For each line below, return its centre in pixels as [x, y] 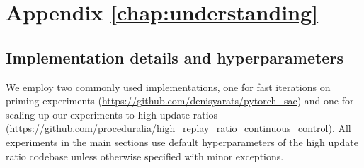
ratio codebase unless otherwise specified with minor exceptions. [145, 156]
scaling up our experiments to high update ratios [112, 114]
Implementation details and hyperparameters [175, 57]
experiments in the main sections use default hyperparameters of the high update [182, 142]
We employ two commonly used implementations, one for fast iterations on [168, 86]
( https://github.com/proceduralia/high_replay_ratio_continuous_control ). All [178, 128]
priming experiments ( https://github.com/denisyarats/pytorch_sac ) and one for [180, 101]
